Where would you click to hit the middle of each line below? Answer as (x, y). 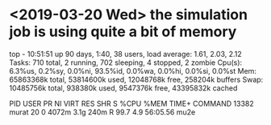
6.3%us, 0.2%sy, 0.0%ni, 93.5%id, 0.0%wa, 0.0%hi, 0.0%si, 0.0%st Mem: (133, 71)
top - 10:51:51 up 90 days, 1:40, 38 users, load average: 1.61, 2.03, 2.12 (126, 54)
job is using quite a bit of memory (123, 32)
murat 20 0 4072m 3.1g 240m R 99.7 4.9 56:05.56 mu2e (102, 112)
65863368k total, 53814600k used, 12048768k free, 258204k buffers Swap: (136, 79)
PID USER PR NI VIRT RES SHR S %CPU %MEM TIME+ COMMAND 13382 (132, 103)
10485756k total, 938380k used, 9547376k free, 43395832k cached (123, 88)
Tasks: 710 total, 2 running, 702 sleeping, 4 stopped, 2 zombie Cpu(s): (126, 62)
